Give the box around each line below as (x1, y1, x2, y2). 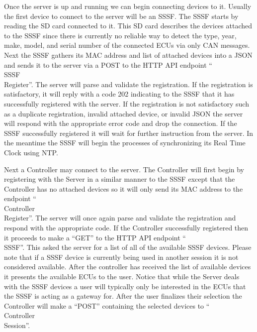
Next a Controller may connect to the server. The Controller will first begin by (4, 164, 245, 174)
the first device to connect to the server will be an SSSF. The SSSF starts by (4, 10, 239, 21)
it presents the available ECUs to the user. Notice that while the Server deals (4, 271, 240, 282)
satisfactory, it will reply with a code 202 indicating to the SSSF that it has (4, 89, 235, 99)
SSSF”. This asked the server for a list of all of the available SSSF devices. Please (4, 242, 252, 252)
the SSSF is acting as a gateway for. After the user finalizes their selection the (4, 291, 242, 301)
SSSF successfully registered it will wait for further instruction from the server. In (4, 127, 254, 138)
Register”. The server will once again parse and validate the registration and (4, 213, 236, 223)
